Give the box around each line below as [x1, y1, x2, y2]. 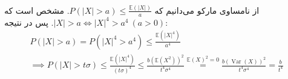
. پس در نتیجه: [4, 16, 168, 28]
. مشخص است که [4, 4, 70, 16]
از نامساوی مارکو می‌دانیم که [154, 4, 260, 16]
